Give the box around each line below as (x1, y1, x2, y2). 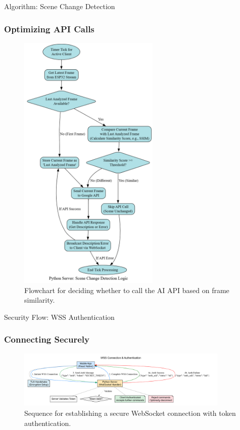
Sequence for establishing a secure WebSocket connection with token (24, 407, 236, 418)
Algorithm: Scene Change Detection (4, 1, 115, 11)
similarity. (24, 295, 55, 305)
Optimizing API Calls (4, 22, 94, 35)
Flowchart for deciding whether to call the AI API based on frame (24, 284, 229, 295)
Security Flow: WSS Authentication (4, 311, 115, 322)
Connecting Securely (4, 333, 89, 346)
